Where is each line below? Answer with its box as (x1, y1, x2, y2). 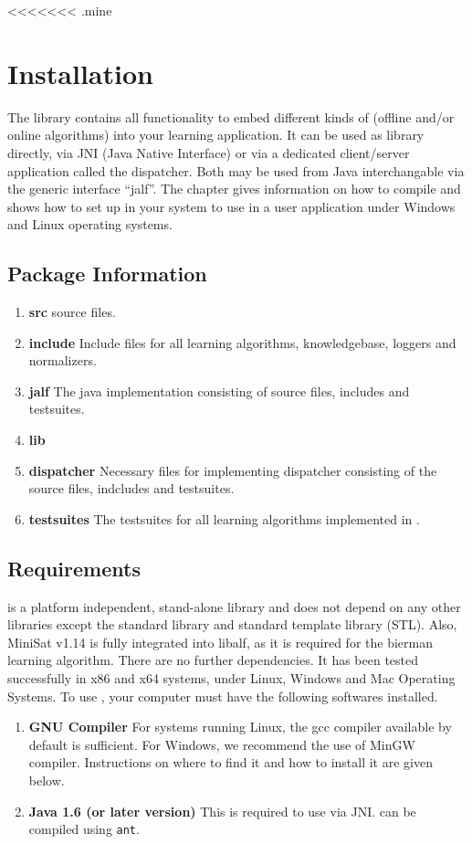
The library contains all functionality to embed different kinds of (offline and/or (7, 107, 455, 126)
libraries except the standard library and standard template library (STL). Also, (7, 615, 457, 634)
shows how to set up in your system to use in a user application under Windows (7, 196, 456, 216)
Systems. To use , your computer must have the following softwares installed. (7, 686, 438, 705)
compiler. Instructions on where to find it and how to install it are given (28, 753, 433, 772)
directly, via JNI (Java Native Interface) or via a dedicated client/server (7, 142, 410, 162)
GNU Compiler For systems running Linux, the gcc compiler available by (28, 717, 452, 736)
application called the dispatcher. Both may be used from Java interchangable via (7, 161, 465, 180)
